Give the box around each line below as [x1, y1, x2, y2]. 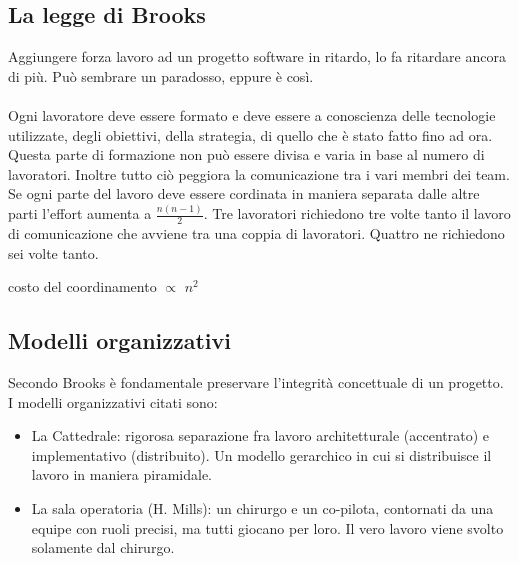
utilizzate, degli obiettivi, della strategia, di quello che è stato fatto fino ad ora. [8, 124, 493, 145]
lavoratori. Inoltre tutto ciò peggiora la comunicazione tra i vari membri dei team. [8, 163, 510, 184]
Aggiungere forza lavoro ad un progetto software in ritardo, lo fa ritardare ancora [8, 46, 506, 67]
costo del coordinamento [8, 276, 157, 297]
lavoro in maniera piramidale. [31, 464, 212, 485]
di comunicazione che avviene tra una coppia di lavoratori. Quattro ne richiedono [8, 223, 505, 244]
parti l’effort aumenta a [8, 203, 152, 224]
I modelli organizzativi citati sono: [8, 391, 218, 412]
